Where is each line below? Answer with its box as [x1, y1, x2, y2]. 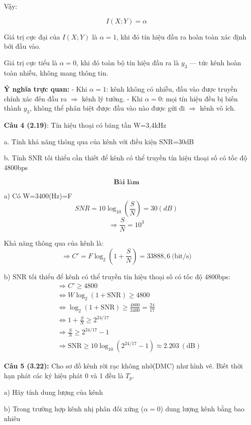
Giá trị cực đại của [4, 31, 60, 41]
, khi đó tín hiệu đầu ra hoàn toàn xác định [116, 31, 247, 41]
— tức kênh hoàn [189, 57, 241, 67]
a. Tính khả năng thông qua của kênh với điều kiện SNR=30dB [4, 136, 194, 146]
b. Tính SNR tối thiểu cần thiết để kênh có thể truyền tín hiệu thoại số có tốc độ [4, 153, 247, 163]
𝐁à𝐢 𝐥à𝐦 [113, 178, 140, 186]
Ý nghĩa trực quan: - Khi [4, 84, 88, 94]
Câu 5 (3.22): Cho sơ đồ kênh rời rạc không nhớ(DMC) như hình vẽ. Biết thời [4, 361, 243, 371]
